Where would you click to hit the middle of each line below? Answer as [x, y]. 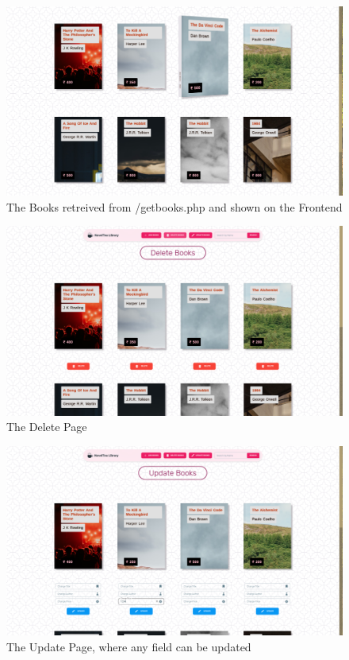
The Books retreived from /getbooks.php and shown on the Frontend [174, 206]
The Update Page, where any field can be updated [129, 646]
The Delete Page [47, 427]
